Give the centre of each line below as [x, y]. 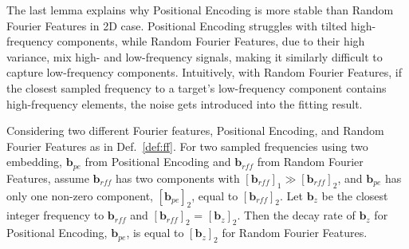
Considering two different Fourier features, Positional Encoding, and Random [195, 130]
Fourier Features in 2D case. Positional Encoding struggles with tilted [177, 25]
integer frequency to [55, 215]
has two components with [178, 178]
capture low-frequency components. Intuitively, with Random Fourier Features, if [204, 72]
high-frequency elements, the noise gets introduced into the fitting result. [185, 103]
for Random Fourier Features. [295, 233]
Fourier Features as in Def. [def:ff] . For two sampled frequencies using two [187, 146]
